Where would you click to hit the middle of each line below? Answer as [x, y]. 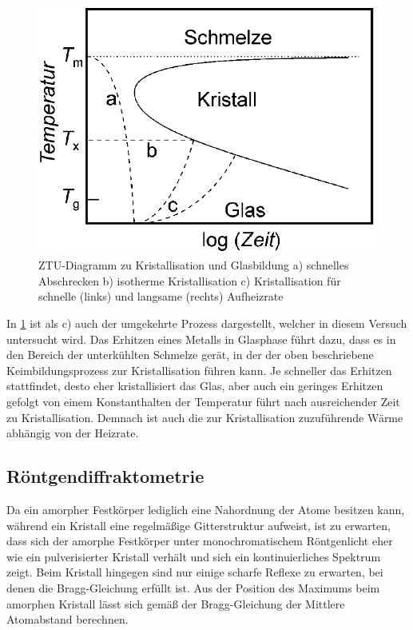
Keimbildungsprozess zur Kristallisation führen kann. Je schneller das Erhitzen [199, 370]
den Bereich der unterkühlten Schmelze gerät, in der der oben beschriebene [190, 355]
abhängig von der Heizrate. [73, 433]
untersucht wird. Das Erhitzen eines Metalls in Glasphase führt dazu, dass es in [201, 339]
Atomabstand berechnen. [68, 619]
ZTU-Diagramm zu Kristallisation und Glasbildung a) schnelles [194, 265]
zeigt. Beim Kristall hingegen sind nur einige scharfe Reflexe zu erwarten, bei [195, 572]
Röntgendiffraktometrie [105, 476]
